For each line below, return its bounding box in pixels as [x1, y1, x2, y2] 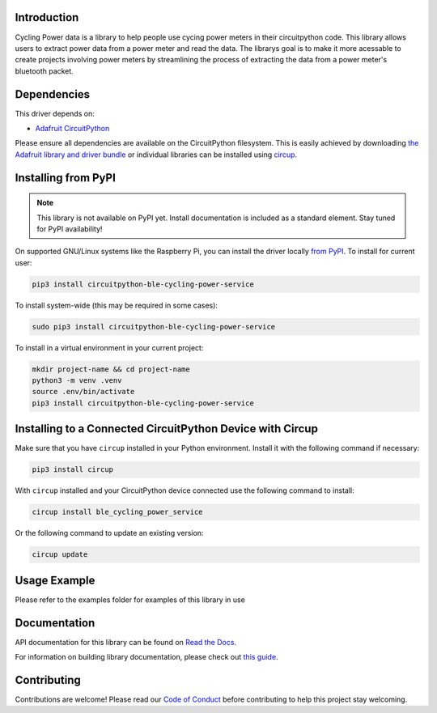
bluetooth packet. [15, 66, 74, 76]
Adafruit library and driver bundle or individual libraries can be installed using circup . [15, 150, 298, 159]
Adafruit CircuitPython [35, 123, 110, 133]
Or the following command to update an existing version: [15, 528, 204, 538]
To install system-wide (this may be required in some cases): [15, 300, 218, 310]
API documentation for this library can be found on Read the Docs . [15, 637, 237, 647]
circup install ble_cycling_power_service [32, 507, 203, 517]
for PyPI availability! [36, 223, 103, 234]
